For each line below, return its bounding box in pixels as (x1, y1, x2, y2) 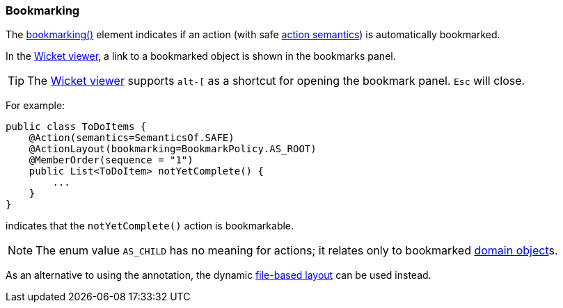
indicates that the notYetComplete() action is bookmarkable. (6, 220, 294, 232)
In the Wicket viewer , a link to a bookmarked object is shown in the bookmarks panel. (6, 50, 396, 63)
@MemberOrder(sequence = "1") (29, 154, 193, 166)
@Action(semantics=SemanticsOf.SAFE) (29, 132, 235, 144)
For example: (6, 99, 65, 112)
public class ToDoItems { (6, 121, 147, 133)
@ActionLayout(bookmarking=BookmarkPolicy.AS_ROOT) (29, 143, 317, 155)
